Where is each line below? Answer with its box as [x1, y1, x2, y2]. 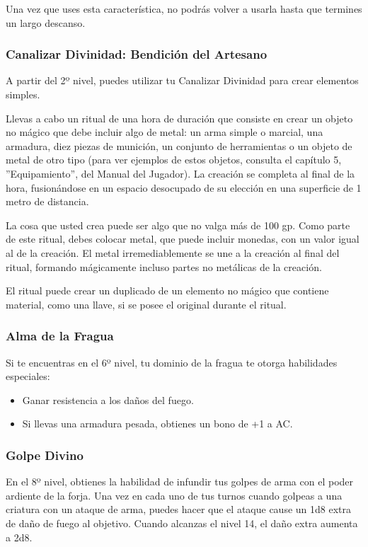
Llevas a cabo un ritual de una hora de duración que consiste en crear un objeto [6, 110, 353, 125]
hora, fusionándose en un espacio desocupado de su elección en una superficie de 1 [6, 180, 362, 195]
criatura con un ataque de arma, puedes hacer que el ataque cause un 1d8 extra [6, 502, 351, 517]
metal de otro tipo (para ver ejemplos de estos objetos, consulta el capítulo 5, [6, 152, 342, 167]
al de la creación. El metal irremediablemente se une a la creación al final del [6, 245, 340, 260]
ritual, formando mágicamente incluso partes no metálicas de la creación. [6, 259, 322, 274]
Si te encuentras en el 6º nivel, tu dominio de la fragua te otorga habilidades [6, 355, 338, 369]
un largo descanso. [6, 15, 86, 30]
